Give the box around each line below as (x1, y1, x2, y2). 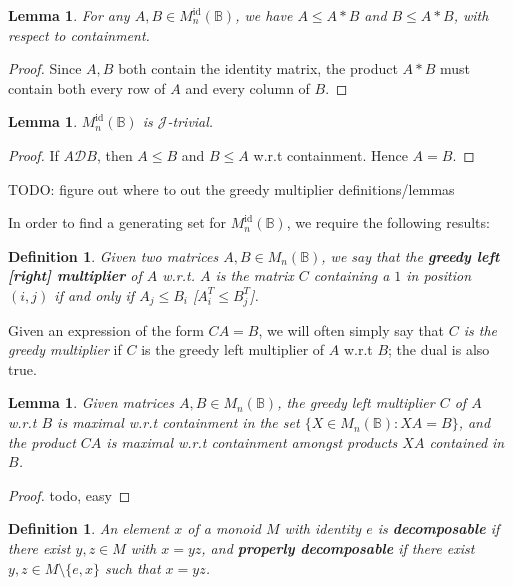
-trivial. (167, 111, 214, 132)
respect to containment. (8, 24, 150, 45)
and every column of (185, 77, 310, 98)
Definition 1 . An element (8, 518, 170, 539)
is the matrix (215, 265, 294, 286)
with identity (284, 518, 362, 539)
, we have (235, 5, 293, 25)
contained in (429, 431, 505, 452)
